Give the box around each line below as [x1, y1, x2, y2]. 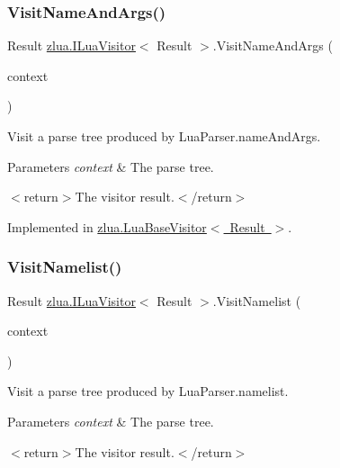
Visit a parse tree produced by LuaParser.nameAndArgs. [7, 127, 321, 145]
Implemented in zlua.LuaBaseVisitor [7, 217, 207, 236]
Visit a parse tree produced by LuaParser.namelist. [7, 382, 289, 400]
